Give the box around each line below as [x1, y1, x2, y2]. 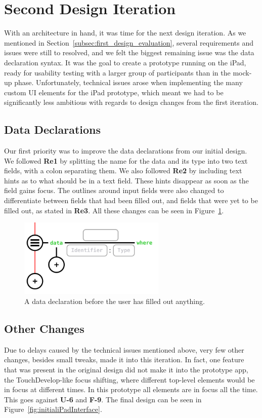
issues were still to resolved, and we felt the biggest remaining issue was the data [4, 47, 254, 58]
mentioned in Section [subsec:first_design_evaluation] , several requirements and [4, 37, 253, 48]
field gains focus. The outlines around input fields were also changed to [4, 185, 224, 196]
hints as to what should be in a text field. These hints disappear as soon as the [4, 175, 249, 185]
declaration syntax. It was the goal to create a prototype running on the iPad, [4, 57, 246, 67]
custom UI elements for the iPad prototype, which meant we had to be [4, 87, 224, 97]
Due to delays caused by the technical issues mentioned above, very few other [4, 344, 244, 355]
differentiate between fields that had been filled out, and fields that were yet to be [4, 195, 258, 206]
